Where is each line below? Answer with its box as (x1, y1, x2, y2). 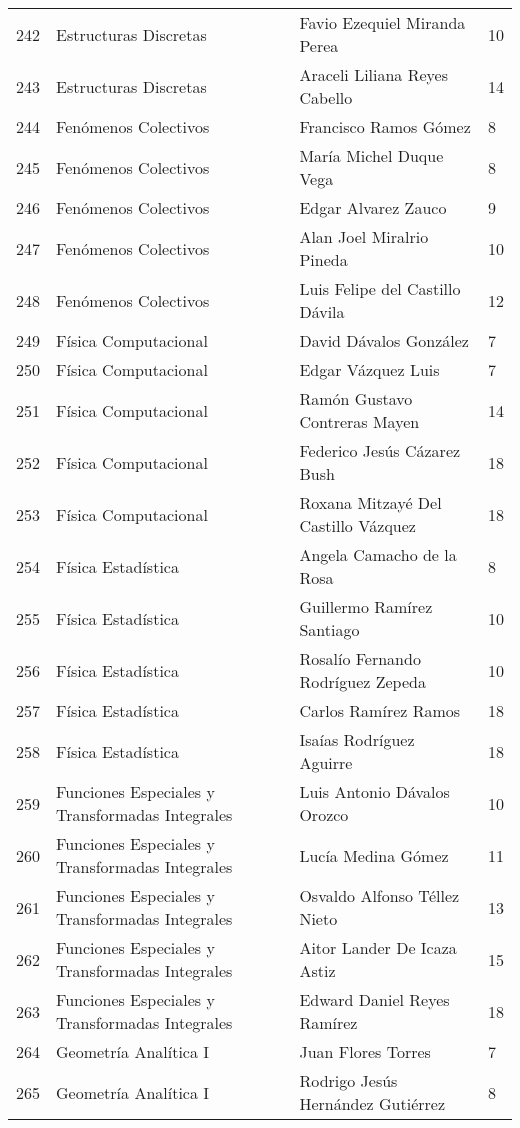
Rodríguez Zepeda (299, 670, 426, 693)
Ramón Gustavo (299, 387, 413, 410)
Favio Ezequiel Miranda (299, 11, 466, 34)
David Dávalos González (299, 329, 469, 352)
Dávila (299, 300, 345, 323)
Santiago (299, 618, 360, 641)
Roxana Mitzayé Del (299, 491, 442, 514)
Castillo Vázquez (299, 514, 416, 537)
